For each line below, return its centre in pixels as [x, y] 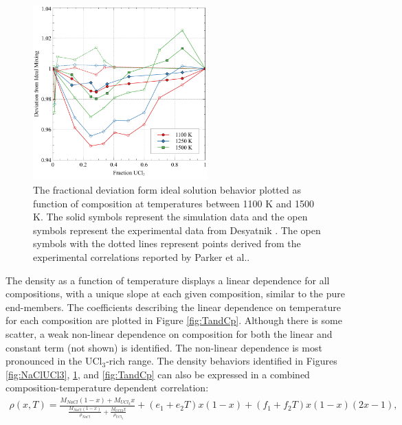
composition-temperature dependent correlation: [107, 388]
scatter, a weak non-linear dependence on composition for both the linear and [169, 333]
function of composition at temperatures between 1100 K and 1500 [174, 203]
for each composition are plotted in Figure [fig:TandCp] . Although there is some [174, 320]
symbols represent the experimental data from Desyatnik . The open [177, 230]
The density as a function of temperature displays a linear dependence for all [168, 280]
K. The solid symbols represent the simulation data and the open [170, 217]
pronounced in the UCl [54, 361]
